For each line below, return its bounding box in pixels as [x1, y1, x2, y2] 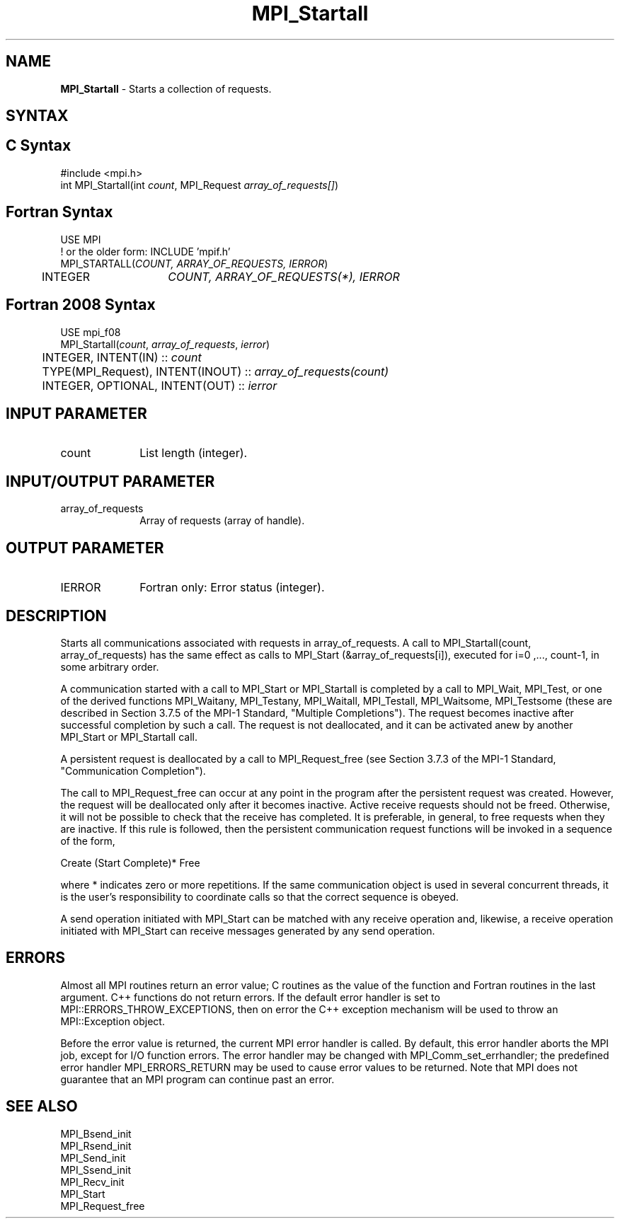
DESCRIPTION [6, 606, 107, 625]
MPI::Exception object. [60, 1015, 165, 1027]
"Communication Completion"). [60, 764, 206, 777]
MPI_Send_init [60, 1151, 126, 1164]
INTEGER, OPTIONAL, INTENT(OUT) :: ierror [42, 378, 277, 393]
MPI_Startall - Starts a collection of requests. [60, 82, 272, 95]
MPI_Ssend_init [60, 1163, 131, 1176]
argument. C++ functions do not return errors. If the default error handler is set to [60, 991, 440, 1003]
